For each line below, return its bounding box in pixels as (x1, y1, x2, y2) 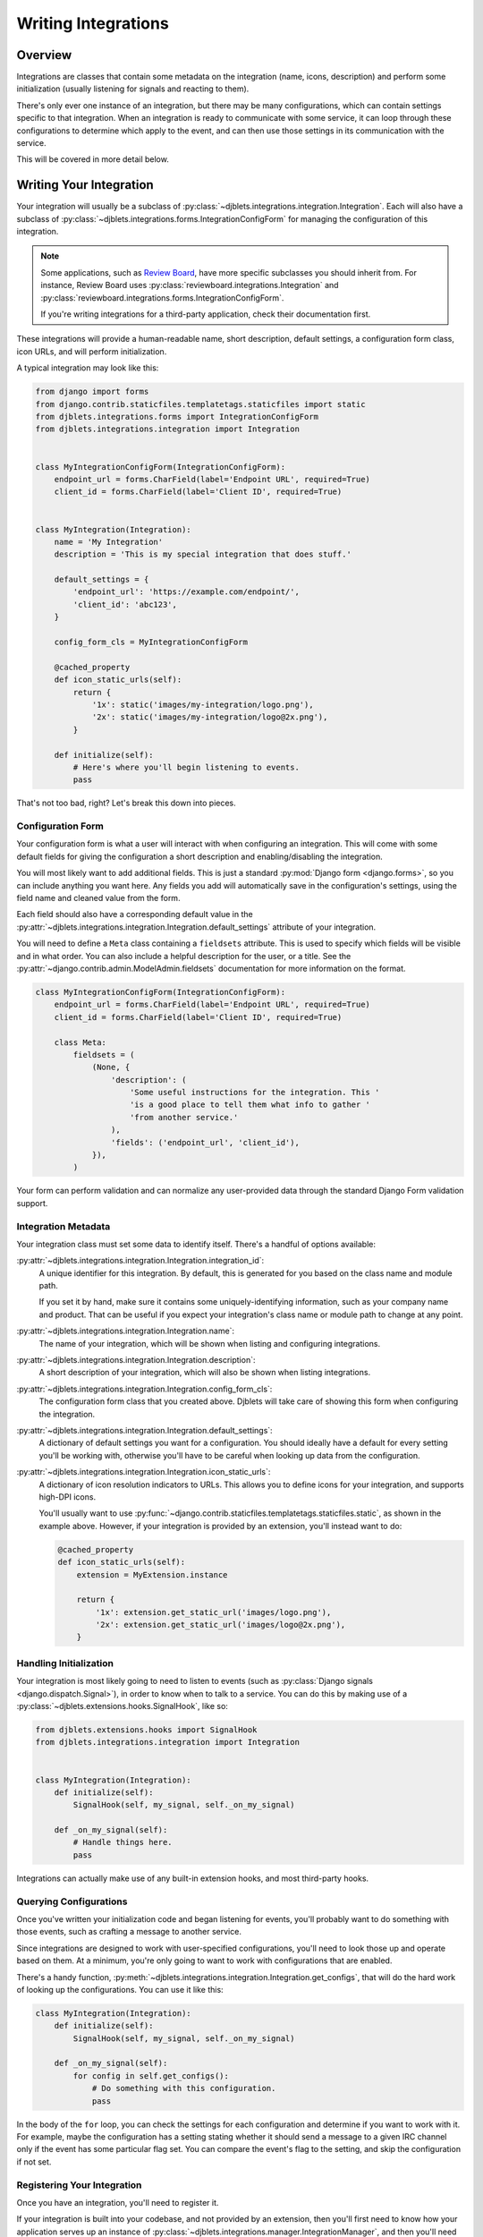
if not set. (16, 2156, 52, 2167)
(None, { (91, 1062, 131, 1073)
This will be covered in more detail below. (16, 154, 169, 165)
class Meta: (54, 1037, 107, 1047)
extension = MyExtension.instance (76, 1569, 228, 1579)
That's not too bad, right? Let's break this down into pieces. (16, 797, 236, 809)
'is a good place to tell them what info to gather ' (130, 1100, 371, 1110)
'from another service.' (130, 1112, 239, 1122)
